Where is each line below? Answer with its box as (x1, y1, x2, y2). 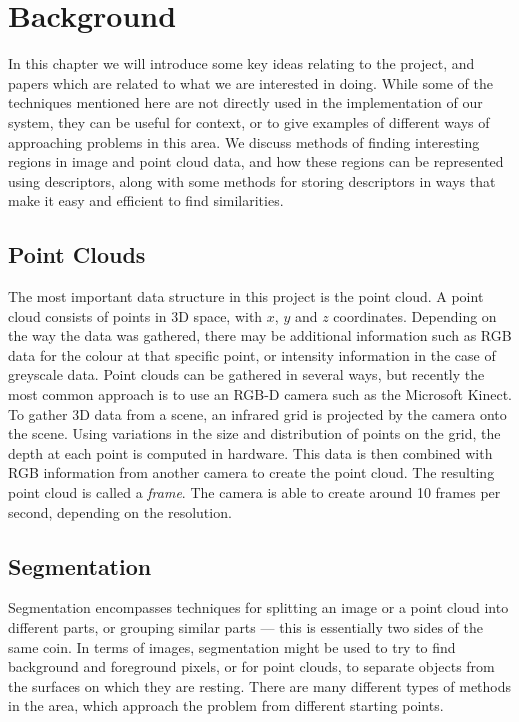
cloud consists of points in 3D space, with (8, 305, 263, 326)
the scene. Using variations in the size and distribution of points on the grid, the (8, 423, 501, 444)
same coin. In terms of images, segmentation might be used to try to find (8, 636, 456, 657)
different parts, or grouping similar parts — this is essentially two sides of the (8, 617, 483, 637)
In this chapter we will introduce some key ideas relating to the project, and (8, 53, 475, 74)
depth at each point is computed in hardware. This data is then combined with (8, 442, 493, 463)
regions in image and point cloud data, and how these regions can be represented (8, 151, 504, 172)
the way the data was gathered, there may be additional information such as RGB (8, 325, 512, 346)
